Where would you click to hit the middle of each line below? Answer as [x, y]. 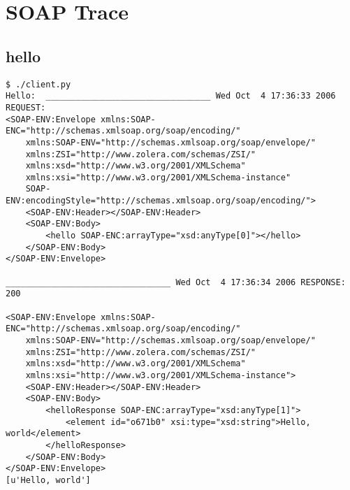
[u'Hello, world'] [48, 480]
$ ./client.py [38, 84]
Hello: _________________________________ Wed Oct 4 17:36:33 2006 [171, 96]
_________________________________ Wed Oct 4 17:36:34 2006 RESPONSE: [176, 282]
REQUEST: [26, 107]
